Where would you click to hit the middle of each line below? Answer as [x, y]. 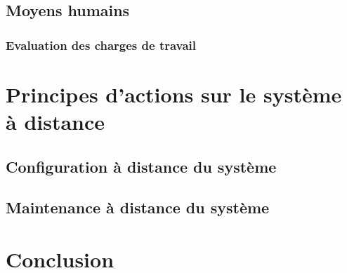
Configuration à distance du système [141, 166]
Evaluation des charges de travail [101, 45]
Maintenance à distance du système [138, 207]
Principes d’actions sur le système [174, 94]
